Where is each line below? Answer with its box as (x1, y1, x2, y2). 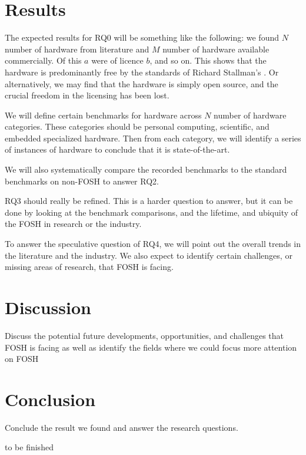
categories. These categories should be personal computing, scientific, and (5, 120, 270, 133)
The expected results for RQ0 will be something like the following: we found (5, 31, 279, 44)
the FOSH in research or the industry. (5, 217, 142, 230)
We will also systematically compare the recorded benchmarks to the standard (5, 163, 287, 176)
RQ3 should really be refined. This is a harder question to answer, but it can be (5, 194, 293, 207)
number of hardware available (162, 42, 270, 55)
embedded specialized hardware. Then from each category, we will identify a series (5, 131, 301, 144)
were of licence (91, 54, 144, 67)
